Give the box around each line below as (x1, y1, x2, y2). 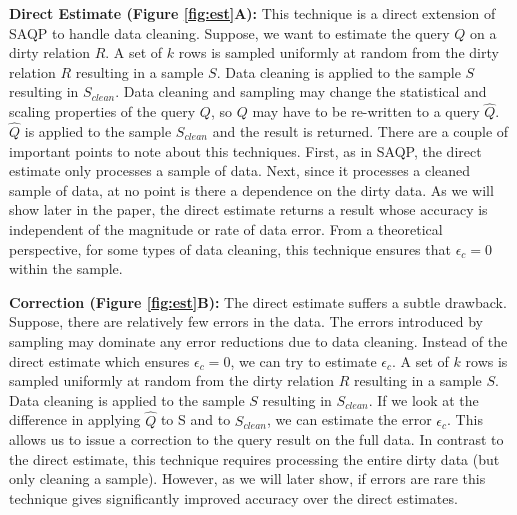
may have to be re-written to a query (252, 101, 480, 122)
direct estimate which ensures (9, 350, 190, 371)
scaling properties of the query (9, 101, 196, 122)
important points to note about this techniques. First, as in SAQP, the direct (9, 140, 482, 161)
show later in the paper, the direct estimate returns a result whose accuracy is (9, 199, 488, 220)
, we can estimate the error (267, 409, 432, 430)
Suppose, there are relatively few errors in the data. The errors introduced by (9, 311, 483, 332)
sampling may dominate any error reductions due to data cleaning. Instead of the (9, 330, 508, 351)
